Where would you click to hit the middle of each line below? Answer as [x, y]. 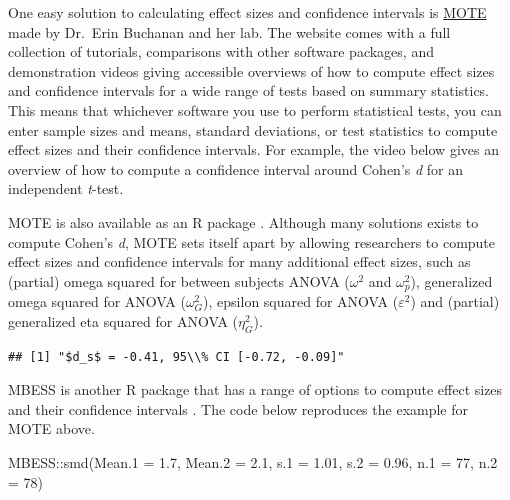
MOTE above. [51, 428]
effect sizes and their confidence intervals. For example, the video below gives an [253, 149]
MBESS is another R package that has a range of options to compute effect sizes [255, 389]
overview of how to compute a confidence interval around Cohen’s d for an [235, 168]
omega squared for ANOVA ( [97, 301]
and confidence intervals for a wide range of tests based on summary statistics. [249, 90]
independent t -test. [66, 188]
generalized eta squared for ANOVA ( [123, 320]
